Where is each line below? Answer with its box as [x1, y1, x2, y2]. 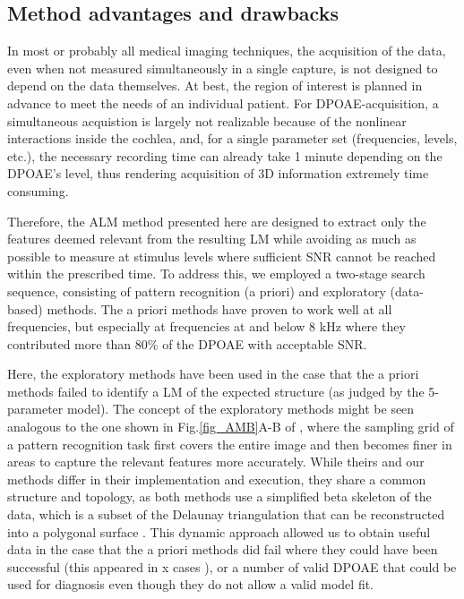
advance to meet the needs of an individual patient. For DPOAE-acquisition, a [7, 93, 439, 112]
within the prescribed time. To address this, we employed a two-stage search [7, 264, 425, 283]
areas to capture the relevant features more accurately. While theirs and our [7, 452, 425, 471]
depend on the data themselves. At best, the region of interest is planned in [7, 76, 423, 95]
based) [7, 299, 43, 318]
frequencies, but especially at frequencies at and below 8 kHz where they [7, 317, 406, 336]
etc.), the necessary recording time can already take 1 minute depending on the [7, 146, 443, 165]
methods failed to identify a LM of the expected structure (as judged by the [7, 381, 425, 400]
